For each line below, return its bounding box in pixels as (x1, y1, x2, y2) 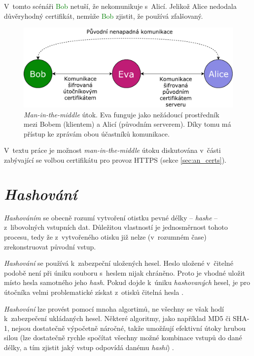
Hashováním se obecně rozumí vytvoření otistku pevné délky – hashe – (4, 212, 218, 222)
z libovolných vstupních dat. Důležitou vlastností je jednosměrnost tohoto (4, 222, 228, 232)
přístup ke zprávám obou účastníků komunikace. (24, 128, 170, 139)
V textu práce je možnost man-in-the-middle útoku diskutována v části (4, 145, 221, 155)
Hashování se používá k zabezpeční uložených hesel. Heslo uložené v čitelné (4, 258, 233, 268)
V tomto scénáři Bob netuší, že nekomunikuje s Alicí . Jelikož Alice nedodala (4, 1, 237, 11)
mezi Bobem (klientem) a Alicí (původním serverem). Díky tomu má (24, 119, 231, 129)
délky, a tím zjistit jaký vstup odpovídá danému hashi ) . (4, 342, 174, 352)
